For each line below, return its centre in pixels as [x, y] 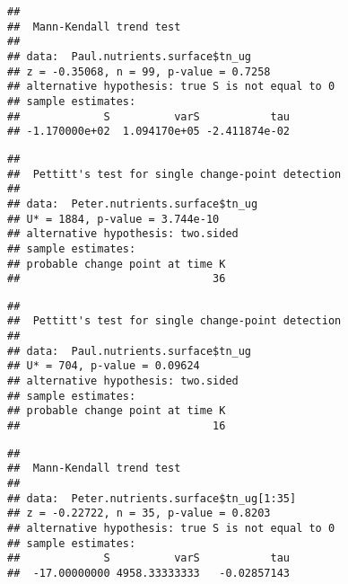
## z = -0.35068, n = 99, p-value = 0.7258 [139, 71]
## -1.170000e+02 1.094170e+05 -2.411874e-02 [148, 132]
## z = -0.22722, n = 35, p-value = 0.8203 [139, 513]
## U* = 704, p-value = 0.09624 [104, 366]
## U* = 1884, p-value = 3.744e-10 [113, 219]
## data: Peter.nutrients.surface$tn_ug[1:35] [152, 498]
